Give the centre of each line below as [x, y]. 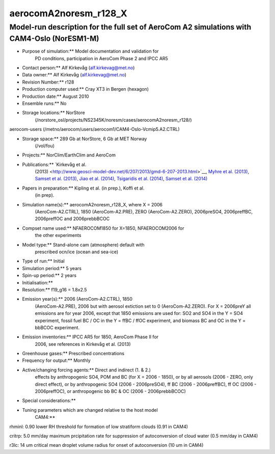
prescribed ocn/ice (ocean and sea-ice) [77, 252]
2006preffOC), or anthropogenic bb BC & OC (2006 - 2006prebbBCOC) [110, 391]
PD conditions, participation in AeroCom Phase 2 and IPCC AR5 [101, 58]
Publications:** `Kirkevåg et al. [54, 164]
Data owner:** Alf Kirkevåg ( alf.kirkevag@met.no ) [74, 75]
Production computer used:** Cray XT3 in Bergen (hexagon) [86, 89]
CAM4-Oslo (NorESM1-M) [54, 38]
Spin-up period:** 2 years [49, 276]
